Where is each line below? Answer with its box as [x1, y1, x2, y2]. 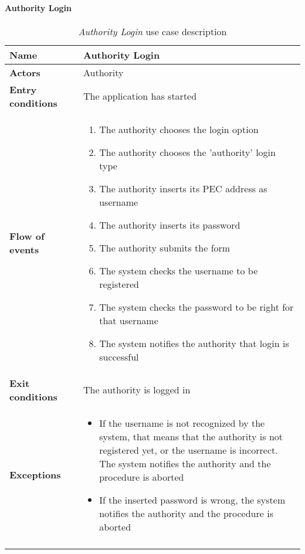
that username [99, 313, 158, 327]
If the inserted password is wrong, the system [99, 492, 286, 507]
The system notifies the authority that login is [99, 336, 289, 350]
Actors [9, 65, 40, 79]
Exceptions [9, 468, 61, 482]
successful [99, 349, 139, 363]
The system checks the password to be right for [99, 300, 294, 314]
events [9, 243, 39, 257]
